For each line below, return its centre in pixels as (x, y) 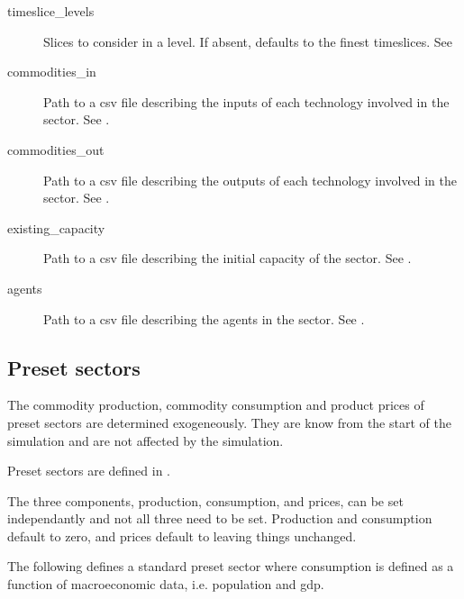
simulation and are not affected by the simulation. (146, 440)
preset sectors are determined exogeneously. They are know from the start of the (229, 422)
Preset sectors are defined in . (89, 471)
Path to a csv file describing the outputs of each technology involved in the (250, 180)
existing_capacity (56, 227)
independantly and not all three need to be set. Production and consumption (220, 518)
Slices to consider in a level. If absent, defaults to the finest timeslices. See (248, 41)
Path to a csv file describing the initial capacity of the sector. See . (227, 258)
